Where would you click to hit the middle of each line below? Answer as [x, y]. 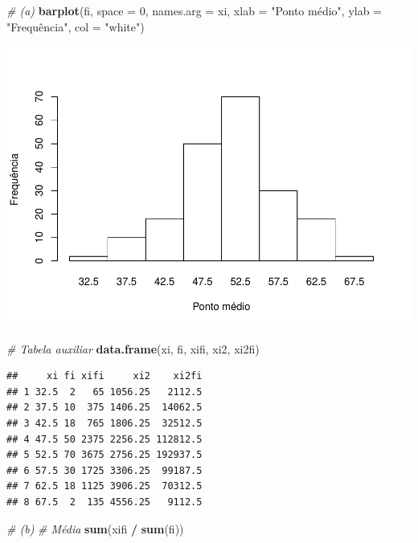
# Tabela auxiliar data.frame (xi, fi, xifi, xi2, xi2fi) [133, 348]
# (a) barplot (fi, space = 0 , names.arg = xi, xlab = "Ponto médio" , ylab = [194, 10]
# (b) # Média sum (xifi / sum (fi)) [95, 528]
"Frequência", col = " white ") [76, 26]
